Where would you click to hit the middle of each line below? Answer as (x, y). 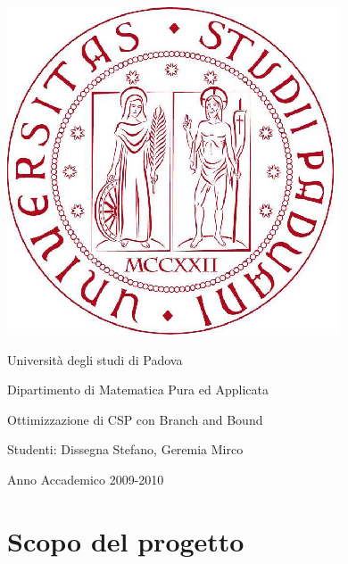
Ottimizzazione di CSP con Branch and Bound (135, 419)
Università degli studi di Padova (95, 359)
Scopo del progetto (126, 540)
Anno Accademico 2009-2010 (86, 479)
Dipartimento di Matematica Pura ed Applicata (138, 390)
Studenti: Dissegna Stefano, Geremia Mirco (125, 449)
